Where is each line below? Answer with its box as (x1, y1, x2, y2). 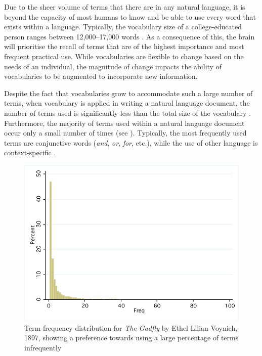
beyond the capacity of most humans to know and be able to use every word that (4, 11, 256, 22)
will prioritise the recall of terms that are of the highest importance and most (4, 41, 244, 52)
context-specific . (4, 147, 56, 158)
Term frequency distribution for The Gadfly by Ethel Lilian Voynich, (24, 322, 238, 333)
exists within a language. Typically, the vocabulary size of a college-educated (4, 21, 242, 32)
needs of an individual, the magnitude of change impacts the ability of (4, 61, 222, 71)
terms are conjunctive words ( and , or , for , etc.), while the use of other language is (4, 137, 258, 148)
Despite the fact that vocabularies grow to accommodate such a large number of (4, 87, 253, 98)
